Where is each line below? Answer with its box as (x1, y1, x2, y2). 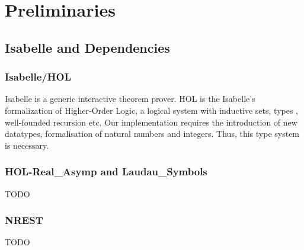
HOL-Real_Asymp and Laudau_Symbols (5, 164, 207, 179)
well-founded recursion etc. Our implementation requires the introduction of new (5, 116, 297, 128)
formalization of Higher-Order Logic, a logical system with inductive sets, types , (5, 104, 298, 116)
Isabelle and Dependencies (5, 38, 170, 56)
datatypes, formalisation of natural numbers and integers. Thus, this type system (5, 127, 300, 140)
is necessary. (5, 139, 49, 151)
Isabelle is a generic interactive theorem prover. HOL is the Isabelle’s (5, 92, 255, 105)
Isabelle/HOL (5, 69, 71, 84)
